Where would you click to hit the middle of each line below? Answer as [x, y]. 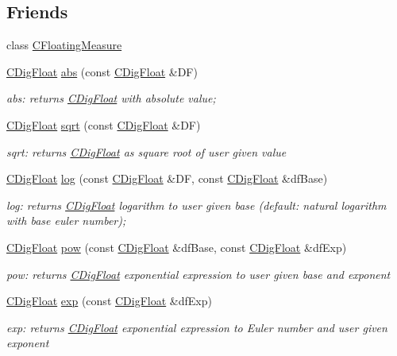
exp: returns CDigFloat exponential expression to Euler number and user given [197, 327]
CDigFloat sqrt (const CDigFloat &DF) [104, 124]
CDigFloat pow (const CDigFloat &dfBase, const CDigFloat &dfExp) [177, 247]
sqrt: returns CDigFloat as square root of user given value [146, 151]
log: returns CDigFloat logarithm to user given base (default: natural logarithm [197, 205]
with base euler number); [66, 221]
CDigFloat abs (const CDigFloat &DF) [102, 71]
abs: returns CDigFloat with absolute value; [111, 98]
